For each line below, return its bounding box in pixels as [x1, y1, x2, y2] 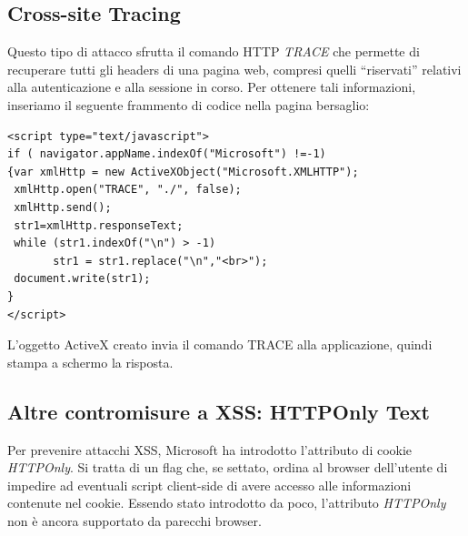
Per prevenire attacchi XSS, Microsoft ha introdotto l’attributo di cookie [7, 440, 413, 459]
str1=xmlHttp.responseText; [14, 218, 184, 232]
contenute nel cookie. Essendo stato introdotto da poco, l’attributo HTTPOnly [7, 493, 446, 512]
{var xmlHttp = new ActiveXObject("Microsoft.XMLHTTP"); [7, 165, 359, 178]
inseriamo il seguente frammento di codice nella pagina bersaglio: [7, 95, 370, 114]
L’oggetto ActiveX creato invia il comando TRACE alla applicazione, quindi [7, 335, 433, 354]
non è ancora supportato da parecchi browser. [7, 511, 262, 530]
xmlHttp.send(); [14, 200, 112, 214]
